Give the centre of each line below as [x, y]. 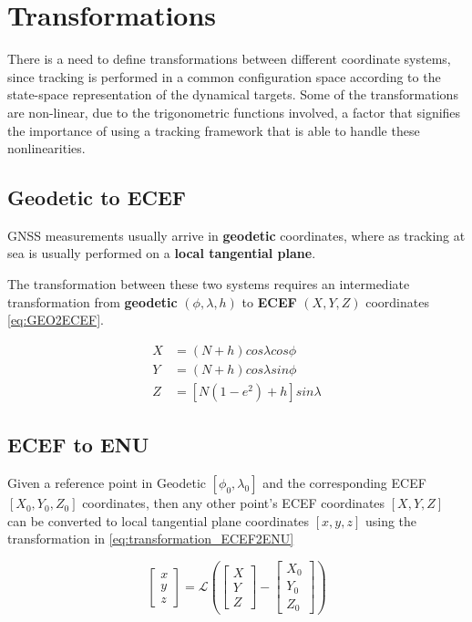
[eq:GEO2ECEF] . [56, 320]
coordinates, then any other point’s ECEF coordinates [234, 503]
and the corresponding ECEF [344, 483]
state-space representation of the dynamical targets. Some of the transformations [233, 94]
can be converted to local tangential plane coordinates [159, 520]
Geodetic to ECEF [97, 197]
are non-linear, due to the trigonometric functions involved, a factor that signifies [234, 112]
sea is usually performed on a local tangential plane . [162, 253]
